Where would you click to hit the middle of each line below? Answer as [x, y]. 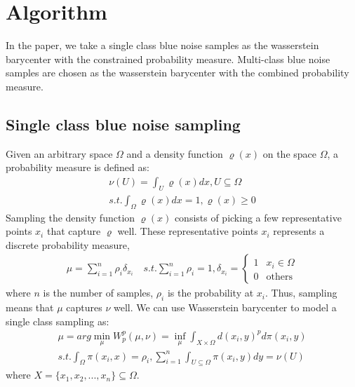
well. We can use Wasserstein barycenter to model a [225, 307]
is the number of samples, [98, 293]
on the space [289, 153]
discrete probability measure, [68, 244]
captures [84, 307]
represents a [299, 231]
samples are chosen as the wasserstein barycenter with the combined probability [177, 73]
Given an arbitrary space [59, 153]
